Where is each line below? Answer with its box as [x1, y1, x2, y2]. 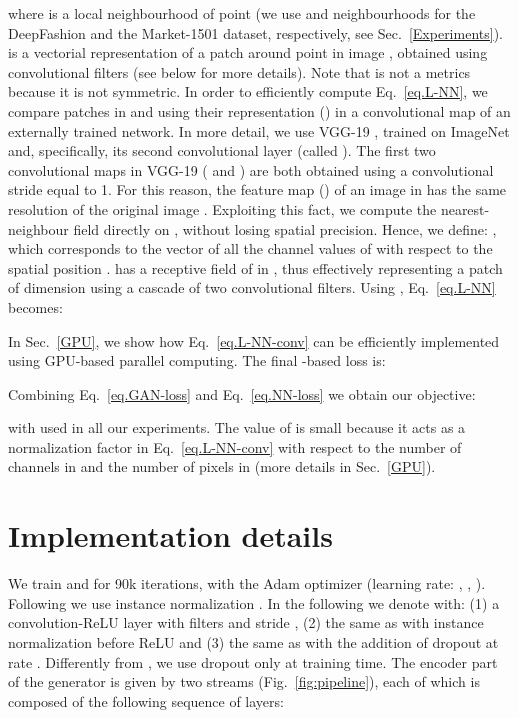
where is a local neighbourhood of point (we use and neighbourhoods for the [8, 3, 476, 23]
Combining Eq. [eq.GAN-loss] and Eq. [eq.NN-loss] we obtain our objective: [8, 383, 476, 404]
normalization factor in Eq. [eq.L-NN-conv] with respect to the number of [8, 436, 462, 457]
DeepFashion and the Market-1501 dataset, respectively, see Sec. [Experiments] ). [8, 22, 503, 43]
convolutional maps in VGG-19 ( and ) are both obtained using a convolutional [8, 159, 494, 180]
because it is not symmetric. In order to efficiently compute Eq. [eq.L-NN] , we [8, 81, 488, 102]
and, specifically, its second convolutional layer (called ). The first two [8, 140, 436, 161]
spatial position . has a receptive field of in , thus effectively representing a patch [8, 257, 503, 278]
